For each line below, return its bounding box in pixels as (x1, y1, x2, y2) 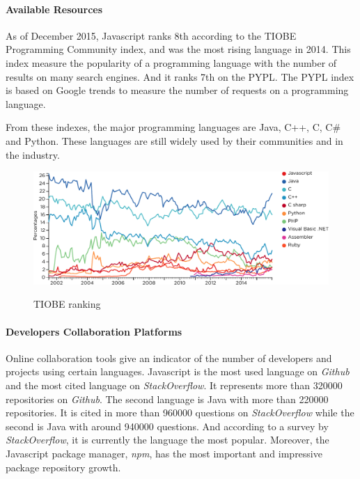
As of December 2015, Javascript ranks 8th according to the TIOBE (6, 28, 297, 42)
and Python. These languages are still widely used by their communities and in (6, 133, 343, 148)
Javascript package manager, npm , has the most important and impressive (6, 446, 322, 460)
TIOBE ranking (33, 297, 101, 311)
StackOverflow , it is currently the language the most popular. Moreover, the (6, 432, 329, 447)
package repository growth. (6, 460, 121, 474)
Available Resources (6, 1, 103, 16)
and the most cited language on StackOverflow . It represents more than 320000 (6, 378, 343, 393)
